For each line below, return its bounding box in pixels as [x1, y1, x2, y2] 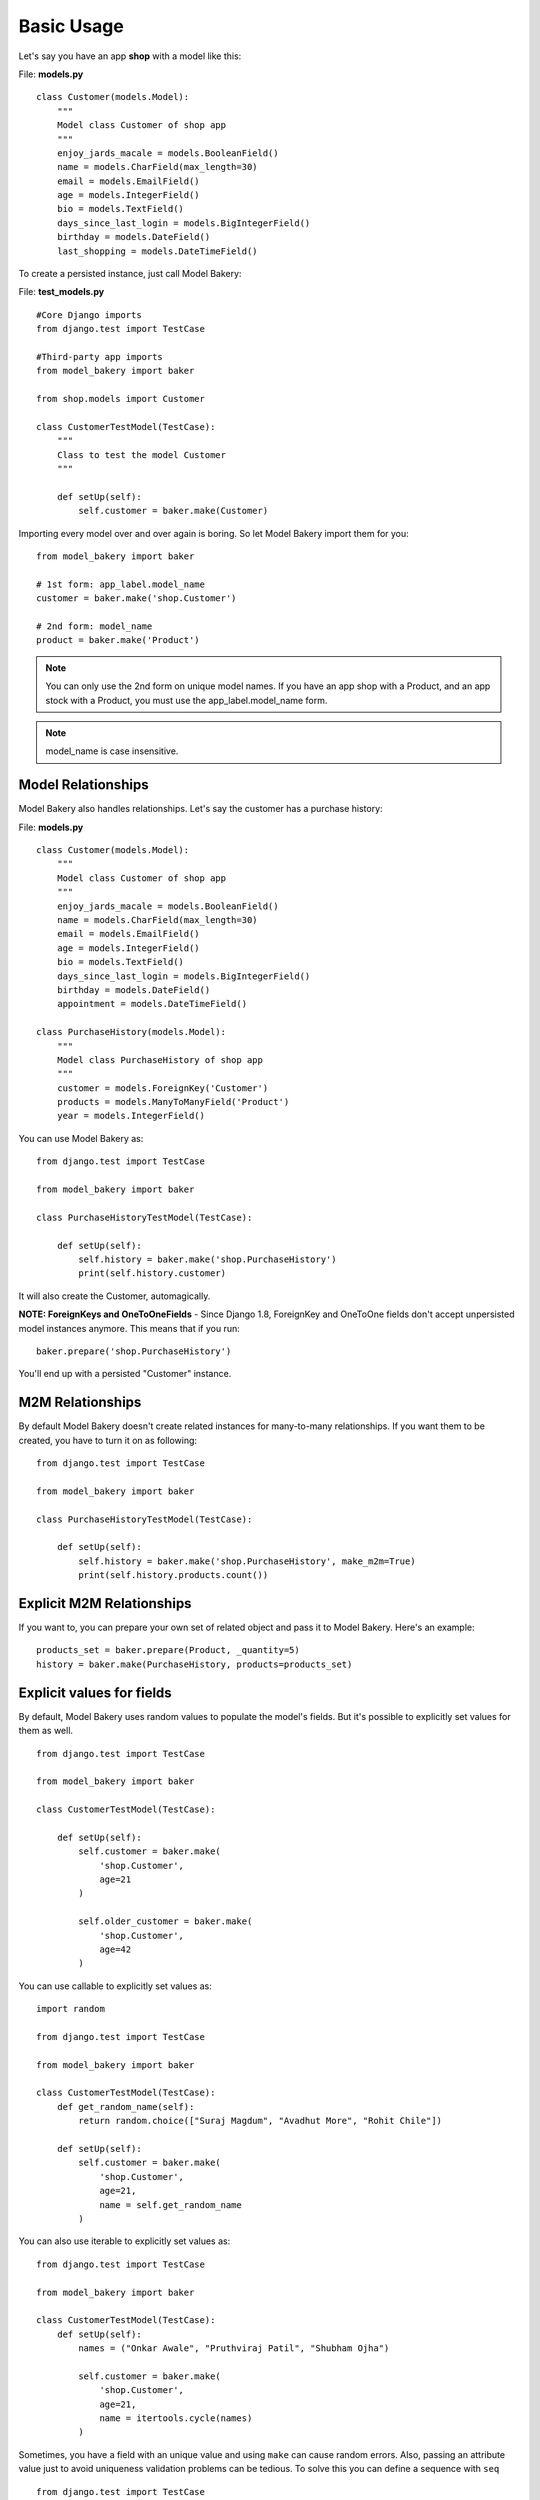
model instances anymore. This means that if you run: [18, 1322, 240, 1334]
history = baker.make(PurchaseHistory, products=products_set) [36, 1658, 353, 1670]
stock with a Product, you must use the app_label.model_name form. [45, 694, 328, 706]
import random [36, 2003, 105, 2015]
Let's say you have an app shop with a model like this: [18, 50, 242, 62]
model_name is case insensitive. [45, 745, 179, 757]
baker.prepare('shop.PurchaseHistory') [36, 1345, 232, 1357]
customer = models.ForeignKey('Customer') [56, 1082, 269, 1094]
